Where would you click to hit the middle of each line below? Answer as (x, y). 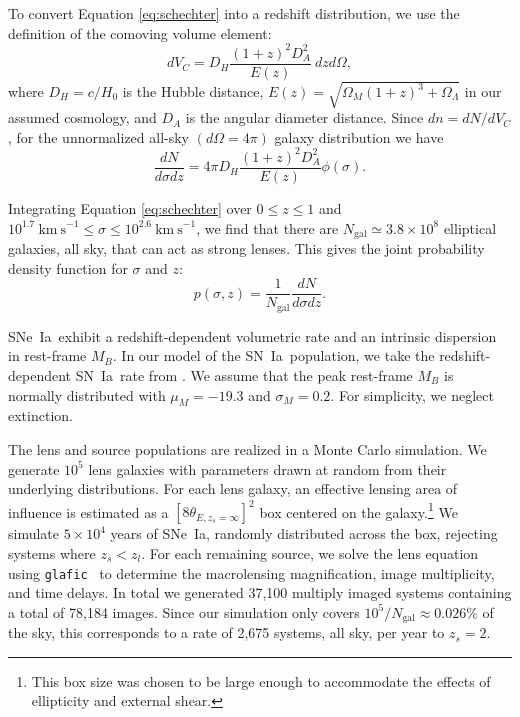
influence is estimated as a (88, 511)
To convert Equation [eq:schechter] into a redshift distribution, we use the (234, 13)
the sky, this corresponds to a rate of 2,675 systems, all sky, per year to (226, 632)
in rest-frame (47, 355)
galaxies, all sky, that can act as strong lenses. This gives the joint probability (246, 248)
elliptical (470, 227)
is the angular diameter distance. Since (304, 117)
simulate (34, 533)
